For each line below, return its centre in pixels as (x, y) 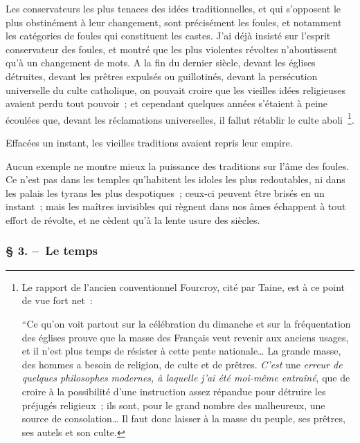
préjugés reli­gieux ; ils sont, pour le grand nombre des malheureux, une (173, 405)
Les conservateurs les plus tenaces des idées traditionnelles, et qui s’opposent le (173, 8)
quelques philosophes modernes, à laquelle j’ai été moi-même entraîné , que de (186, 378)
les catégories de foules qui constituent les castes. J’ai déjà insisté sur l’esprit (168, 36)
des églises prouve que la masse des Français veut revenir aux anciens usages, (185, 337)
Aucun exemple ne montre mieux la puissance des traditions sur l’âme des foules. (178, 166)
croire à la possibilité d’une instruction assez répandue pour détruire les (174, 391)
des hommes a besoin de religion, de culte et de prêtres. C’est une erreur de (182, 364)
